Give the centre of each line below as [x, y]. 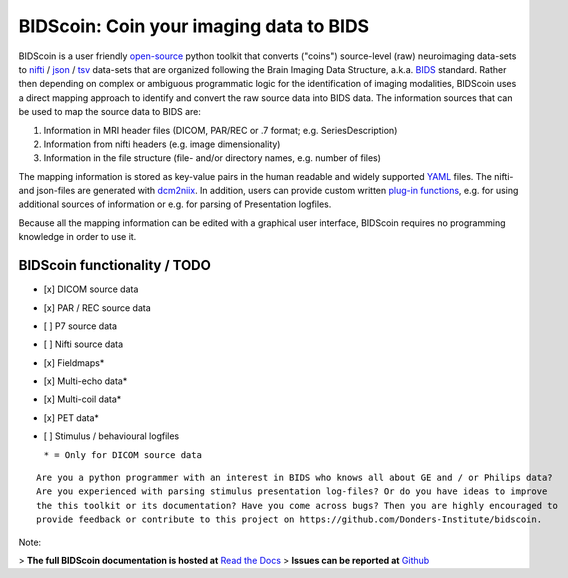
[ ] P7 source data [80, 326]
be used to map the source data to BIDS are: [110, 112]
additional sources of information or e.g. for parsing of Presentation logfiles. [175, 204]
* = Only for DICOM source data [122, 454]
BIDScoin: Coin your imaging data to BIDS [194, 26]
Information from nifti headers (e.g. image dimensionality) [162, 144]
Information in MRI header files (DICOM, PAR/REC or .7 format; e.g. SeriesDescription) [220, 130]
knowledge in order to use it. [77, 237]
